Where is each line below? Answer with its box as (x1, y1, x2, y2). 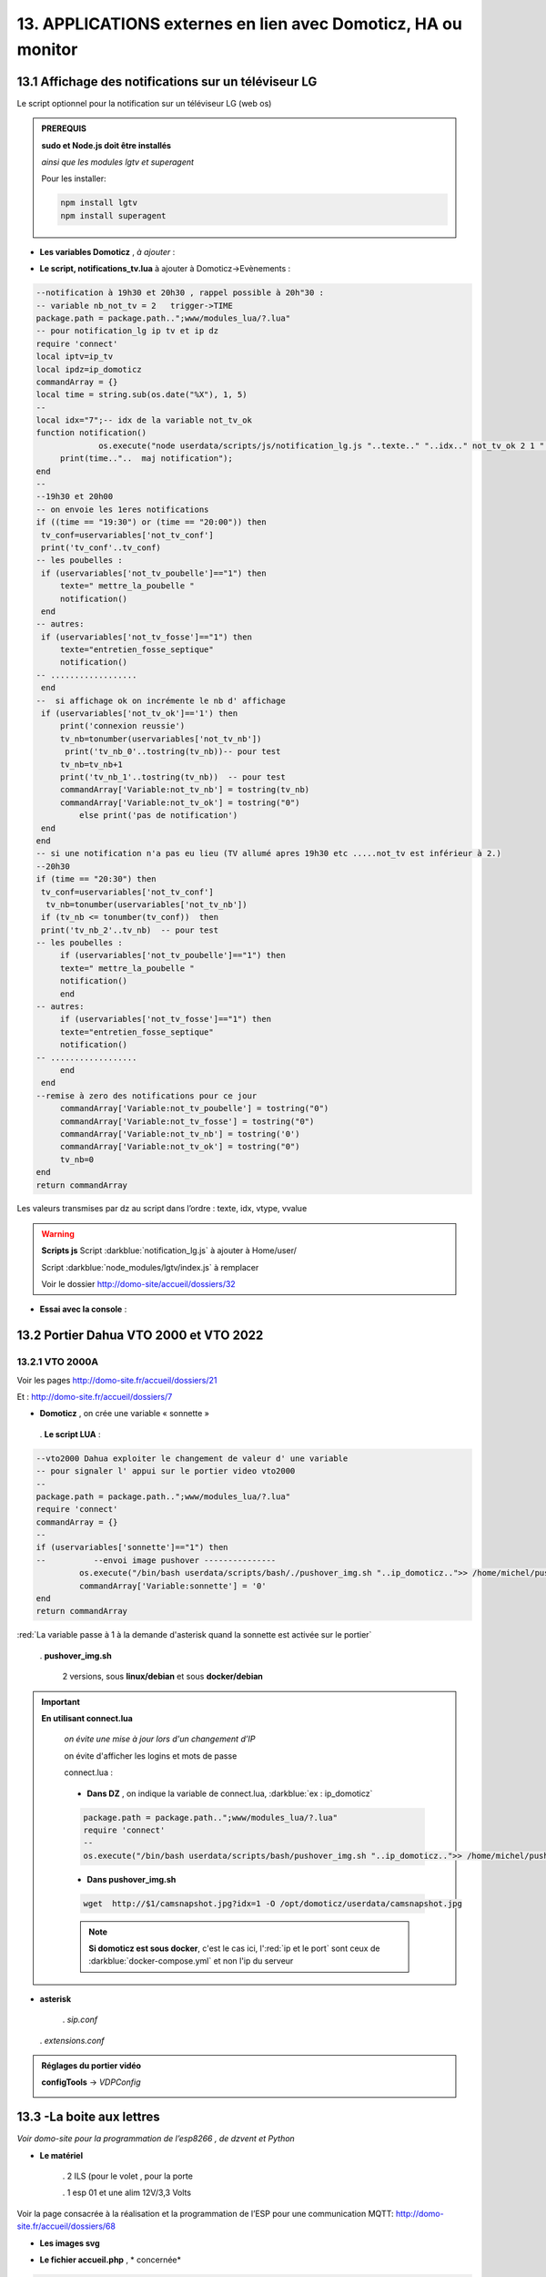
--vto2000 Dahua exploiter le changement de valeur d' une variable (35, 1453, 349, 1464)
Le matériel (39, 2149, 84, 2160)
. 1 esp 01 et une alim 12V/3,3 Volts (62, 2187, 191, 2199)
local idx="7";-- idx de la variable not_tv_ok (35, 415, 252, 425)
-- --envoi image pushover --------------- (35, 1555, 277, 1566)
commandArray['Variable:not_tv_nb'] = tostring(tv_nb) (59, 784, 310, 795)
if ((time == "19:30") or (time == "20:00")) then (35, 517, 268, 527)
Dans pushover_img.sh (86, 1874, 177, 1884)
